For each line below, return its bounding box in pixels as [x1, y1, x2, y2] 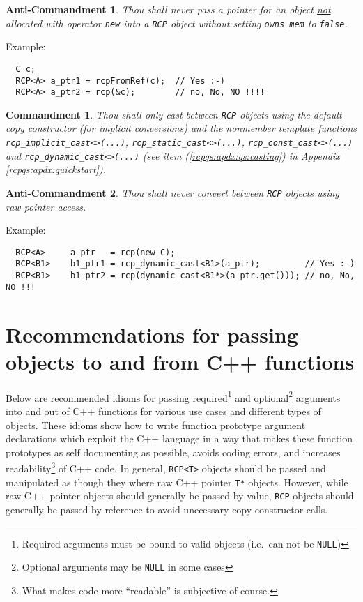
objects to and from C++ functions [6, 347, 355, 375]
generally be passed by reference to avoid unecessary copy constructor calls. [6, 502, 328, 516]
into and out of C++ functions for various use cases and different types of [6, 404, 321, 418]
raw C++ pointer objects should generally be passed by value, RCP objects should [6, 488, 354, 503]
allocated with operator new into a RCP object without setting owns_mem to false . [6, 15, 348, 30]
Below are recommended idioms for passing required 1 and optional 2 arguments [6, 388, 341, 405]
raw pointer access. [6, 199, 86, 213]
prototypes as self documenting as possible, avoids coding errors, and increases [6, 444, 341, 459]
